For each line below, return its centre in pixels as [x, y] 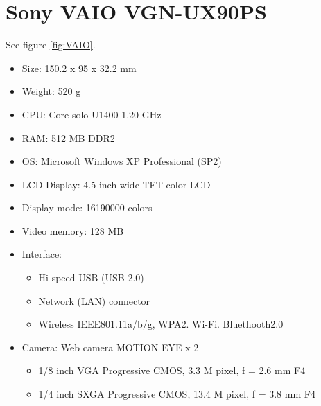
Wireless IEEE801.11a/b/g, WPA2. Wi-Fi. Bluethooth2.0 [161, 324]
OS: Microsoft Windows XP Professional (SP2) [122, 161]
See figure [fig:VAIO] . [51, 45]
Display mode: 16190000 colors [87, 208]
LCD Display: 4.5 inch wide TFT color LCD [116, 184]
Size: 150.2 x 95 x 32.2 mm [79, 68]
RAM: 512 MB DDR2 [68, 138]
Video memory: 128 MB [73, 230]
